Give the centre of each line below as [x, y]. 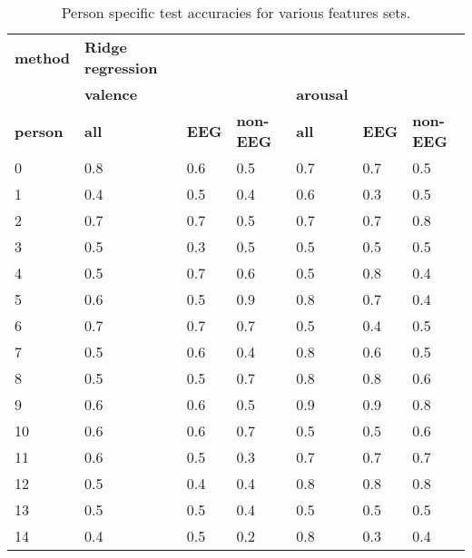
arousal [322, 94]
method [43, 57]
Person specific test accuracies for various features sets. [236, 12]
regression [121, 68]
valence [111, 94]
